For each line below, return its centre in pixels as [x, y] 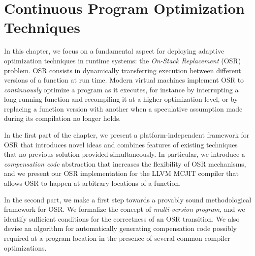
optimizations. [25, 247]
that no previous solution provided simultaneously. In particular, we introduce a [125, 154]
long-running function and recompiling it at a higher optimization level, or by [121, 99]
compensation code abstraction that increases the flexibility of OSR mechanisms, [125, 163]
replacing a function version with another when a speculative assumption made [123, 108]
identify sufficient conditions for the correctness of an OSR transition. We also [122, 218]
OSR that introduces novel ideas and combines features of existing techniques [121, 144]
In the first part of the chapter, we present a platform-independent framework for [127, 135]
